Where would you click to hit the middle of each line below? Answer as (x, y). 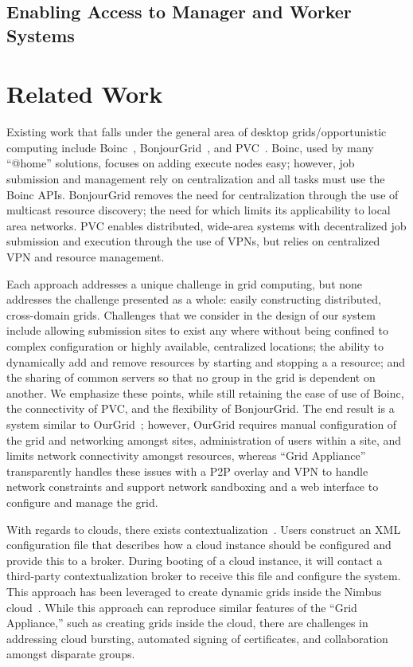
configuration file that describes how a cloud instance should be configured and (199, 545)
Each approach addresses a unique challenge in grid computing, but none (185, 283)
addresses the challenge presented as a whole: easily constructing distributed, (194, 299)
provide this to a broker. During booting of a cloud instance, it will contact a (195, 560)
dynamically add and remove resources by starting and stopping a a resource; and (206, 361)
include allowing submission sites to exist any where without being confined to (198, 330)
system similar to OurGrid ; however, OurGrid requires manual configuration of (202, 424)
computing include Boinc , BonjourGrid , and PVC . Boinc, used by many (190, 147)
